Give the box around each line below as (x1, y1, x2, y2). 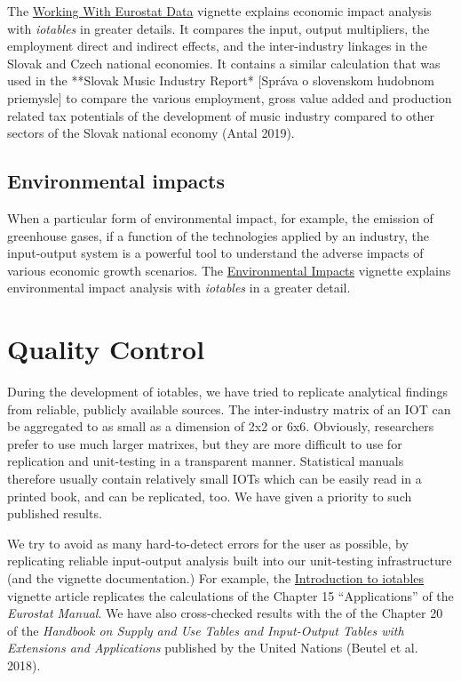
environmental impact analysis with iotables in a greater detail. (7, 278, 351, 297)
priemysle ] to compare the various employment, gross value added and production (7, 88, 452, 107)
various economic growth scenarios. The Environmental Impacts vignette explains (7, 260, 451, 279)
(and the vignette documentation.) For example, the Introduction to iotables (7, 568, 425, 587)
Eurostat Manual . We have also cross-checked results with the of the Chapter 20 (7, 604, 443, 622)
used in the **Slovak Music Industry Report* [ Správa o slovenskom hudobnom (7, 71, 435, 90)
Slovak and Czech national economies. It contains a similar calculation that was (7, 53, 441, 72)
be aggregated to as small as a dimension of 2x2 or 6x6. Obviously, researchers (7, 417, 434, 436)
